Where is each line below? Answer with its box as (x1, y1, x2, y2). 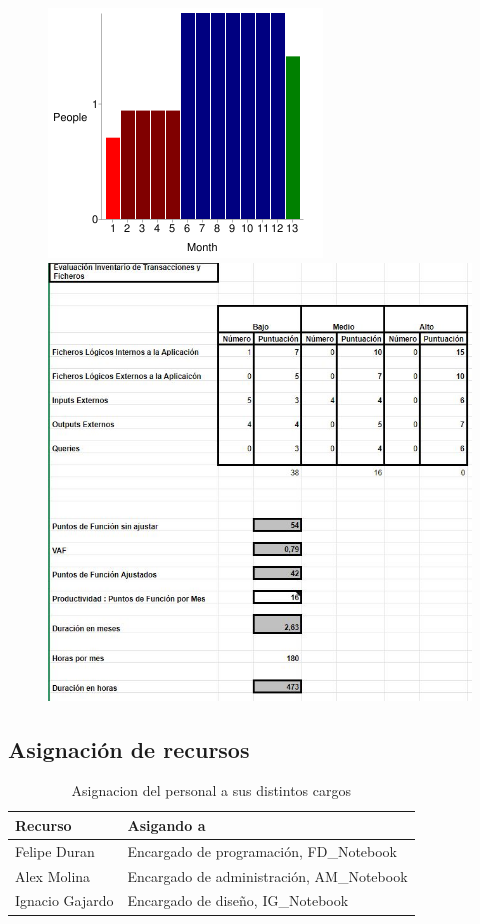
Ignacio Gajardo (15, 890, 114, 911)
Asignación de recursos (8, 733, 250, 764)
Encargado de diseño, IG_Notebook (127, 890, 349, 911)
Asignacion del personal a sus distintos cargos (71, 780, 351, 801)
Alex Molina (15, 865, 91, 886)
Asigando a (127, 814, 206, 835)
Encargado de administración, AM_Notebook (127, 865, 408, 886)
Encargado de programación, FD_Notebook (127, 840, 398, 861)
